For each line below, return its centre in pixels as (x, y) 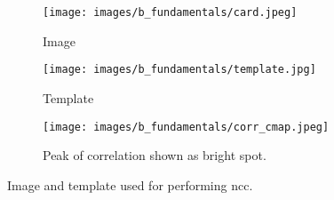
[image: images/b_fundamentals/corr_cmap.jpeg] (186, 127)
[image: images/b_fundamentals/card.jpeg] (170, 12)
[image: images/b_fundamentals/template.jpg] (179, 70)
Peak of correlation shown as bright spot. (155, 155)
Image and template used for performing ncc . (130, 184)
